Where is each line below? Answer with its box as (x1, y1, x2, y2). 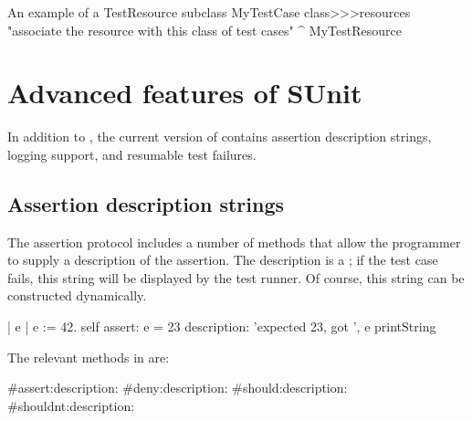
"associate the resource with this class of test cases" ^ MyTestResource (7, 20, 402, 39)
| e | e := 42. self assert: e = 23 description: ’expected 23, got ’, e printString (7, 317, 436, 336)
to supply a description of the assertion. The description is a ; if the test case (7, 250, 438, 269)
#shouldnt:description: (7, 395, 135, 415)
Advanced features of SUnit (7, 74, 362, 111)
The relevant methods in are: (7, 347, 170, 366)
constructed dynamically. (7, 286, 147, 305)
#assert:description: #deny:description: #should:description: (7, 378, 348, 397)
